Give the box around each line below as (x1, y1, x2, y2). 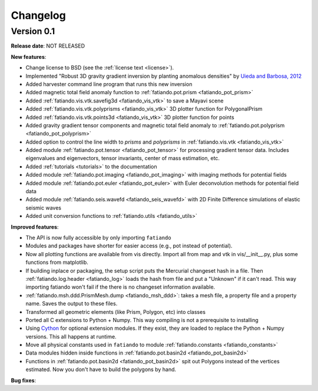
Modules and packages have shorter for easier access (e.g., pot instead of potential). (25, 242, 233, 250)
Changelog (11, 9, 66, 22)
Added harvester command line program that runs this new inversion (25, 80, 193, 88)
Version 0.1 (11, 26, 55, 37)
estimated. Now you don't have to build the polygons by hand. (25, 366, 177, 373)
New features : (11, 53, 47, 60)
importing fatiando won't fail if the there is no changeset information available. (25, 283, 216, 291)
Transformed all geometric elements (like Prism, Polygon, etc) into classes (25, 308, 206, 315)
